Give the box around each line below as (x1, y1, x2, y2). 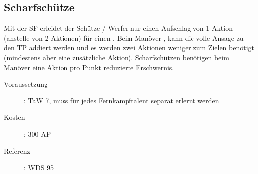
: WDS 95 (24, 162, 54, 173)
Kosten (4, 112, 25, 122)
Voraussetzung (4, 79, 48, 89)
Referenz (4, 145, 30, 156)
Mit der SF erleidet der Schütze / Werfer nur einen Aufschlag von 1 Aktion (4, 23, 233, 33)
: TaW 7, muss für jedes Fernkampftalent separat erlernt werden (24, 95, 219, 105)
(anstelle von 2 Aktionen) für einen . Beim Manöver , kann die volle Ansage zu (4, 32, 244, 43)
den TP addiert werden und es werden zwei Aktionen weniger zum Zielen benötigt (4, 42, 255, 53)
